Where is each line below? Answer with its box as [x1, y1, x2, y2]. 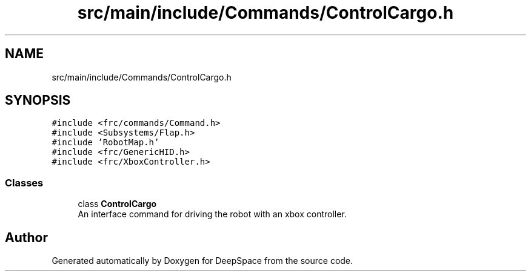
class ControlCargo [78, 199, 157, 209]
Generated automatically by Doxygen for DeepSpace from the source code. [52, 255, 353, 266]
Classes [5, 176, 44, 189]
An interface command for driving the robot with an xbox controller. [78, 209, 347, 220]
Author [5, 229, 48, 245]
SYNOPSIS [5, 93, 71, 108]
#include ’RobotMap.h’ [52, 137, 159, 148]
